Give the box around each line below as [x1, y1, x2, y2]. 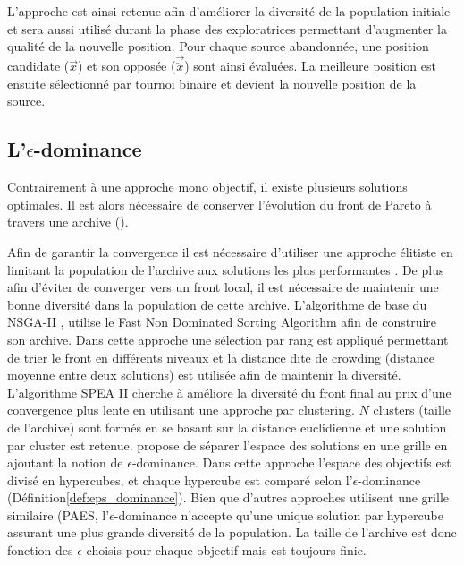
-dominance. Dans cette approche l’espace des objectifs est [131, 453, 451, 472]
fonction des [7, 541, 73, 560]
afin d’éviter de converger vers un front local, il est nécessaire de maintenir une [7, 278, 439, 296]
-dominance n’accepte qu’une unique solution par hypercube [114, 505, 443, 524]
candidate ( [7, 56, 70, 75]
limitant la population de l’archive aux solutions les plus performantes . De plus [7, 260, 444, 278]
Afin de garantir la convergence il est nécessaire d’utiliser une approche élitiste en [7, 242, 453, 261]
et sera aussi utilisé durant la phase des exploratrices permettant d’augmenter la [7, 19, 447, 38]
